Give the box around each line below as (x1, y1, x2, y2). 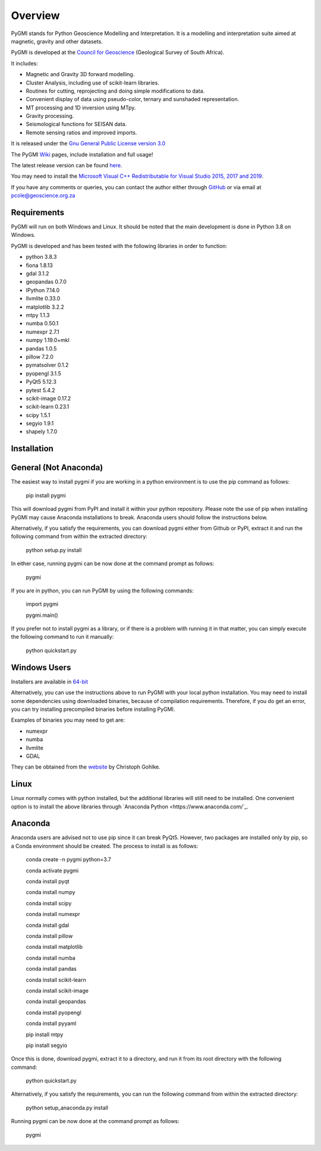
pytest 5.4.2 (26, 387, 55, 394)
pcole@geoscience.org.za (11, 192, 75, 199)
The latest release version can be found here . (11, 162, 122, 169)
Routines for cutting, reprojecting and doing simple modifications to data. (26, 87, 205, 95)
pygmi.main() (26, 611, 59, 619)
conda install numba (26, 954, 75, 961)
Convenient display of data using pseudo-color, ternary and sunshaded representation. (26, 96, 240, 103)
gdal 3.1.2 (26, 270, 49, 277)
